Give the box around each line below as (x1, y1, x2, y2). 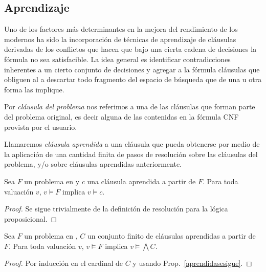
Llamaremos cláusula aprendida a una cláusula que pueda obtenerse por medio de (4, 139, 260, 149)
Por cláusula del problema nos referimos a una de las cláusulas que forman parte (4, 101, 255, 112)
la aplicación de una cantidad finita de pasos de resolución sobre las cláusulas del (4, 148, 258, 159)
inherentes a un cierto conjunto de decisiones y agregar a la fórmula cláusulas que (4, 64, 260, 74)
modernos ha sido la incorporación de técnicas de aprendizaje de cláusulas (4, 33, 236, 44)
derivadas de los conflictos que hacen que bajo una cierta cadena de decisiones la (4, 44, 257, 54)
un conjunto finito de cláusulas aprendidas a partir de (87, 230, 256, 241)
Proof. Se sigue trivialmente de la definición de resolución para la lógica (4, 203, 228, 214)
